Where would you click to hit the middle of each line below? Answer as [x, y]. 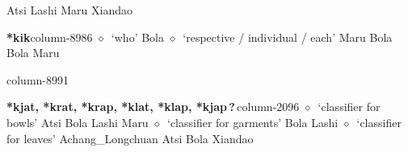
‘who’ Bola [137, 37]
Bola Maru [33, 53]
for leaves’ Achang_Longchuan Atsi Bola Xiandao [130, 138]
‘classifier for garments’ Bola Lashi [252, 122]
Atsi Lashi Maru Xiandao [69, 10]
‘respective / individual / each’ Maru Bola [288, 37]
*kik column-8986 [50, 37]
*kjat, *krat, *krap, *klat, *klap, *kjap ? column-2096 [153, 107]
